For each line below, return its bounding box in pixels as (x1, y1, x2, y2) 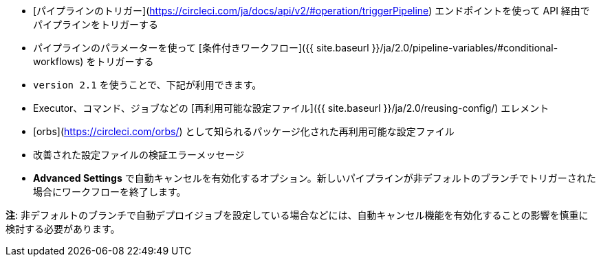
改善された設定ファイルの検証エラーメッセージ (33, 149, 245, 160)
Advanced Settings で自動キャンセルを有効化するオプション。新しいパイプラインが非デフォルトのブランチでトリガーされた (33, 172, 596, 184)
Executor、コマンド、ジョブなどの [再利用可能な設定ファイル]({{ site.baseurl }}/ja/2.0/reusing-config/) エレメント (33, 102, 549, 114)
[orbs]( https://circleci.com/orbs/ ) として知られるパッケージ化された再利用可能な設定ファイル (33, 126, 455, 137)
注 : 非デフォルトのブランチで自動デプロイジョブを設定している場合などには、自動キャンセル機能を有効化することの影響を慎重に (6, 209, 589, 221)
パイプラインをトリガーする (33, 19, 158, 30)
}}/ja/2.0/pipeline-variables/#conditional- (371, 42, 558, 53)
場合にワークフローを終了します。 (33, 186, 186, 198)
